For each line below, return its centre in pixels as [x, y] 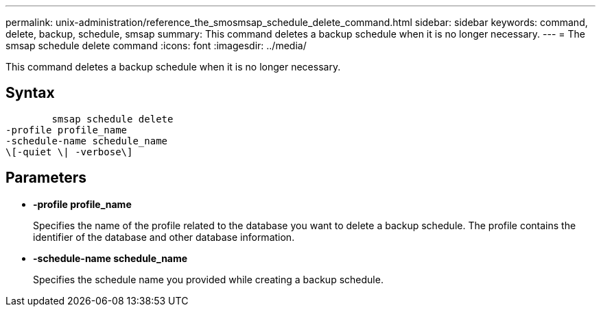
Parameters [46, 178]
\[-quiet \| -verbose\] [69, 152]
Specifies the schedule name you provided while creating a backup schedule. [208, 279]
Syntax [30, 93]
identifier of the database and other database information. [164, 237]
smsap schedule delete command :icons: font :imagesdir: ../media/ [156, 45]
